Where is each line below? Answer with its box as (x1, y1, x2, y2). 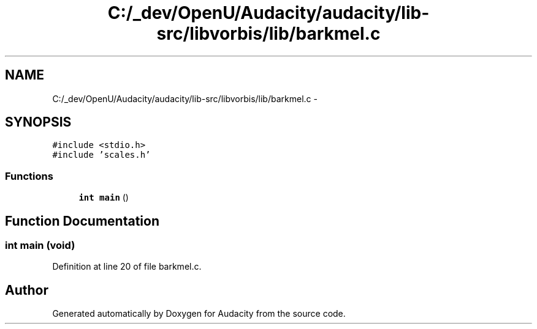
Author (5, 282, 48, 298)
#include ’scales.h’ (52, 150, 151, 160)
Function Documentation (5, 213, 159, 229)
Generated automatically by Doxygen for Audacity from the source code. (52, 308, 346, 319)
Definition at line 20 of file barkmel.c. (52, 261, 202, 272)
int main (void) (5, 239, 75, 252)
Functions (5, 169, 53, 182)
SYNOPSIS (5, 114, 72, 130)
